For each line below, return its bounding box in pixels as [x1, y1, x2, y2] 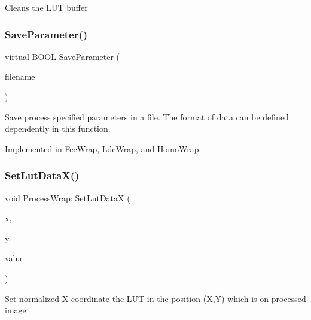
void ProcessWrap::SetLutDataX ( [5, 191, 130, 204]
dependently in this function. [5, 122, 111, 135]
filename [5, 70, 35, 83]
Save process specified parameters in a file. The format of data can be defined [5, 110, 289, 123]
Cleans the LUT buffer [5, 1, 88, 13]
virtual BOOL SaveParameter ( [5, 50, 120, 62]
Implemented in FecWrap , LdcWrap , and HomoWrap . [5, 142, 202, 155]
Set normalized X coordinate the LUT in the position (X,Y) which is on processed [5, 292, 306, 304]
